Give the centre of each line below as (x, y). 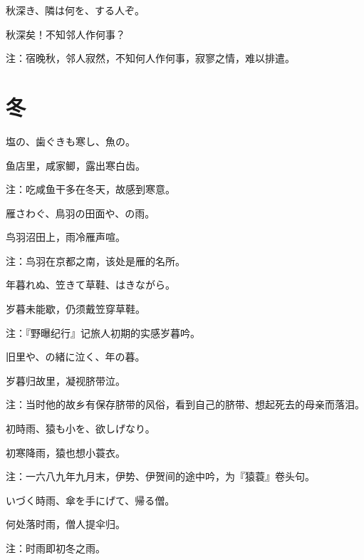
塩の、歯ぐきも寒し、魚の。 (71, 141)
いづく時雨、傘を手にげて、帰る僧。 (90, 500)
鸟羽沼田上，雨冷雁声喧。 (66, 237)
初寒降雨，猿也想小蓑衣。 (66, 452)
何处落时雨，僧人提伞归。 (66, 524)
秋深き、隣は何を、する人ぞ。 (76, 10)
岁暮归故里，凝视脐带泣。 (66, 380)
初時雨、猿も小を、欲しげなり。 (80, 429)
